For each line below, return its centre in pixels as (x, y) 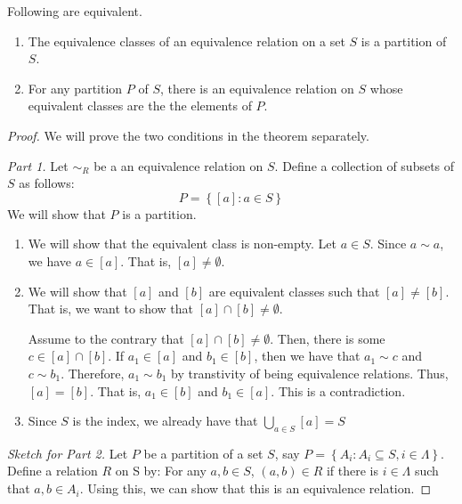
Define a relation (53, 471)
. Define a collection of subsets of (365, 165)
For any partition (75, 88)
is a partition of (404, 41)
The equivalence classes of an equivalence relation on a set (186, 41)
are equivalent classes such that (294, 291)
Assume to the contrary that (106, 338)
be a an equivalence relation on (178, 165)
